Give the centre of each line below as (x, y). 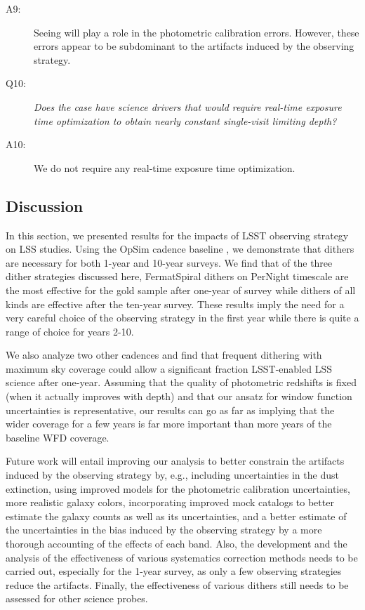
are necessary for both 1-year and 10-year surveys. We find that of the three (169, 262)
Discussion (45, 205)
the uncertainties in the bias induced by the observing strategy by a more (164, 530)
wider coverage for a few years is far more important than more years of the (169, 424)
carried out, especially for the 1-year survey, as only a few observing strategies (174, 571)
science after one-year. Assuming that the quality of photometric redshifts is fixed (181, 382)
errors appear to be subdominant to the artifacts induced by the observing (194, 46)
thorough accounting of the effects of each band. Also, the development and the (177, 544)
